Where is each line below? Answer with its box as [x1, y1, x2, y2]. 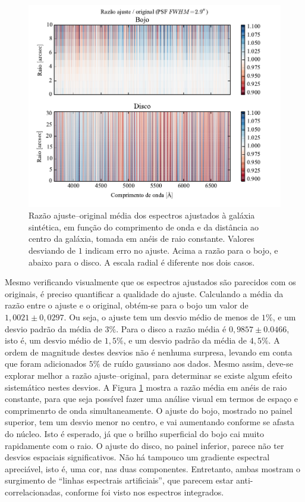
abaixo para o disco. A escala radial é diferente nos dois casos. [29, 255, 255, 268]
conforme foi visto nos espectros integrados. [65, 485, 224, 498]
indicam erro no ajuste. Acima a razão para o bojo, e [85, 244, 278, 257]
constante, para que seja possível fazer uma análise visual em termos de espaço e [5, 392, 298, 405]
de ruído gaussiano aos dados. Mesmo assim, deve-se [103, 357, 293, 370]
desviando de [29, 244, 76, 257]
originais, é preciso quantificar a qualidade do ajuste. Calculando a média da [5, 287, 284, 300]
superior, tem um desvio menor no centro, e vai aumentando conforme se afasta [5, 416, 294, 428]
